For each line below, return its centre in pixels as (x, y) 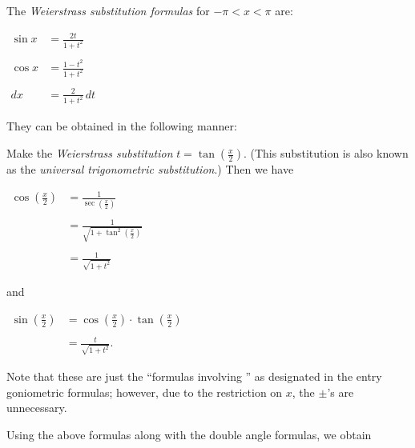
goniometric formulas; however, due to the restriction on (145, 392)
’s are (340, 392)
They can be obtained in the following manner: (122, 126)
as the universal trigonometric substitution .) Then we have (150, 169)
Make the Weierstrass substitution (90, 153)
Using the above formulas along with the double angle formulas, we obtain (189, 434)
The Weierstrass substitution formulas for (108, 10)
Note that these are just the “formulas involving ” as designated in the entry (194, 376)
